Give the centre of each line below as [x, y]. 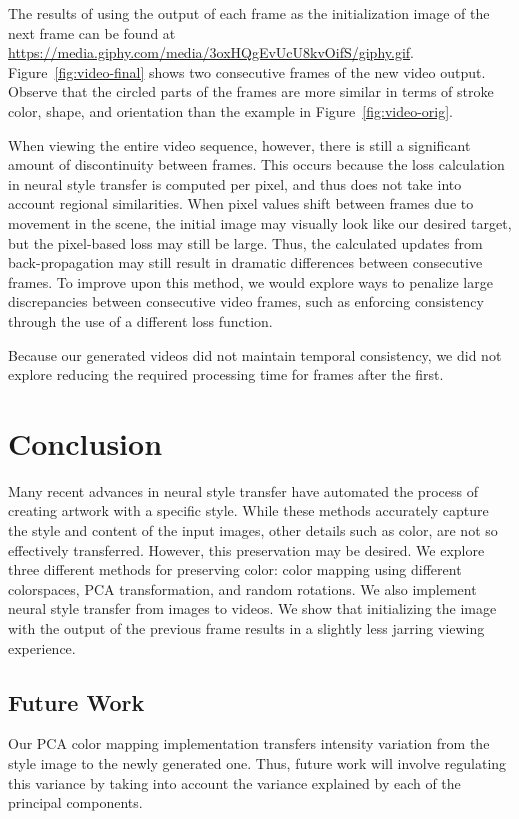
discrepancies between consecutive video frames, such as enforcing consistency [246, 301]
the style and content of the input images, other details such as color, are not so [253, 530]
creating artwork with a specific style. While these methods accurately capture [248, 510]
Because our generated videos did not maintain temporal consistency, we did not [255, 354]
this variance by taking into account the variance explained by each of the [234, 782]
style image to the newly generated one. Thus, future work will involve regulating [257, 762]
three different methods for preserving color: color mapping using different [235, 569]
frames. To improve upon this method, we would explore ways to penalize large [250, 281]
